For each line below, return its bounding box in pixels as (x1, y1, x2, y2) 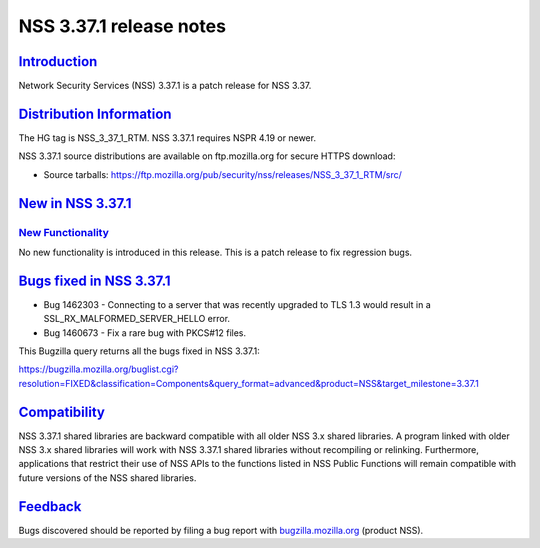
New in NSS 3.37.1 (18, 195, 132, 212)
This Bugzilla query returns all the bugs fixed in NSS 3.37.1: (18, 345, 260, 357)
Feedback (18, 498, 82, 515)
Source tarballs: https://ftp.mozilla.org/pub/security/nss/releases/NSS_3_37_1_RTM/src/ (43, 168, 402, 180)
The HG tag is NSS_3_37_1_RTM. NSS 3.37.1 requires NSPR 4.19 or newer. (18, 131, 317, 144)
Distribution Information (18, 105, 172, 122)
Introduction (18, 53, 98, 70)
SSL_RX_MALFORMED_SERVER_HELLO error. (43, 313, 230, 325)
